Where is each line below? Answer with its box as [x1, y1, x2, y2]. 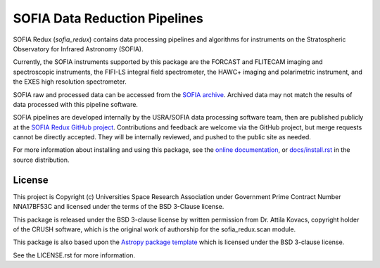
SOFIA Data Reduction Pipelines [13, 11, 203, 26]
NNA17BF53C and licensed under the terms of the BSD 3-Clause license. [13, 203, 224, 211]
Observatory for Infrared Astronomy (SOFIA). [13, 44, 144, 53]
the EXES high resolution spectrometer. [13, 77, 127, 86]
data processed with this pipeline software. [13, 100, 139, 108]
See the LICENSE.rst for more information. [13, 250, 135, 260]
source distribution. [13, 155, 70, 164]
